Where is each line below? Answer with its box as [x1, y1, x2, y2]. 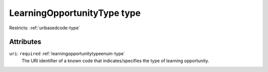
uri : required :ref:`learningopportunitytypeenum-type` [9, 51, 125, 57]
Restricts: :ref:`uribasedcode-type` [9, 25, 80, 31]
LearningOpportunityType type [9, 7, 141, 18]
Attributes [9, 38, 42, 46]
